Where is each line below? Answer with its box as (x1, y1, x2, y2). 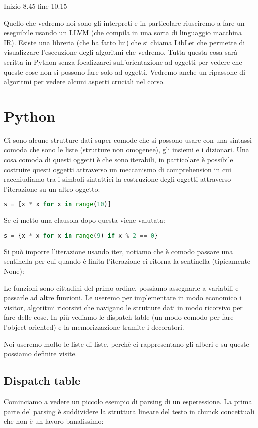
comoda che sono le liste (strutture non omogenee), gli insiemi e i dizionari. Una (4, 144, 249, 155)
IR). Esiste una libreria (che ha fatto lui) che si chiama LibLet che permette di (4, 37, 245, 47)
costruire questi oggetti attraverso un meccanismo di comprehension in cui (4, 164, 231, 174)
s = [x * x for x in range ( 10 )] (4, 201, 111, 208)
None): (4, 265, 24, 276)
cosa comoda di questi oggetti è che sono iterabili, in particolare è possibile (4, 154, 233, 165)
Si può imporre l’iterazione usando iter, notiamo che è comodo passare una (4, 246, 233, 256)
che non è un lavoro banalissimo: (4, 416, 104, 426)
